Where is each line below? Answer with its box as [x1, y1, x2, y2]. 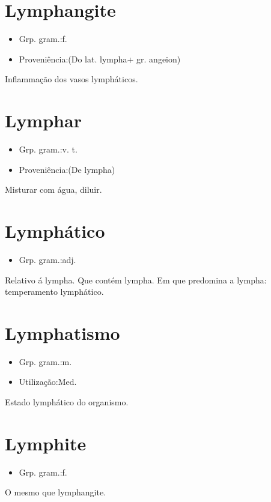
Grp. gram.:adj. [19, 253, 76, 265]
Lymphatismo [5, 320, 120, 345]
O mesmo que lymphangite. [5, 486, 106, 498]
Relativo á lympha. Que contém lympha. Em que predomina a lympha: [5, 273, 267, 286]
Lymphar [5, 108, 82, 133]
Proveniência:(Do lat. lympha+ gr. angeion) [19, 52, 181, 65]
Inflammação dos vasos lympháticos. [5, 73, 138, 85]
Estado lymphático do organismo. [5, 396, 129, 408]
